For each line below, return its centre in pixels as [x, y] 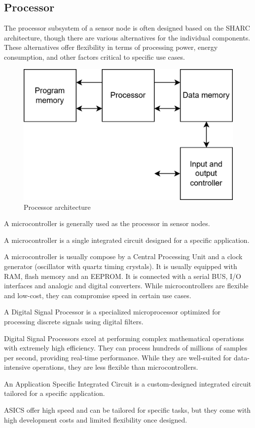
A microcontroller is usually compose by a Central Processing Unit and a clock [123, 256]
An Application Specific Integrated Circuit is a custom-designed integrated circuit [128, 383]
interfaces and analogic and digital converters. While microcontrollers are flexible [126, 286]
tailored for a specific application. [55, 393]
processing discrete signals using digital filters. [74, 321]
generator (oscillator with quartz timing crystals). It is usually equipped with [121, 266]
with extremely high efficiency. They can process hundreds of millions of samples [126, 348]
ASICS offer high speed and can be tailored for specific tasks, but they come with [127, 410]
